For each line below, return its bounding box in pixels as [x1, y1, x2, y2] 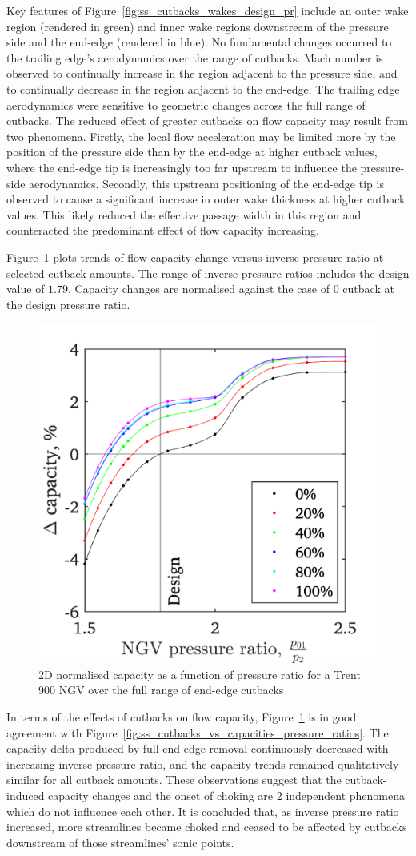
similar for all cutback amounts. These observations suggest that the [6, 771, 342, 788]
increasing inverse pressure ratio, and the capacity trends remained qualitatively [6, 755, 399, 772]
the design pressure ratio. [6, 295, 130, 312]
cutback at [342, 280, 394, 297]
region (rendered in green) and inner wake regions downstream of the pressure [6, 18, 389, 34]
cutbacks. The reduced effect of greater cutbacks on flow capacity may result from [6, 112, 409, 129]
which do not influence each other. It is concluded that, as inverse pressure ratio [6, 802, 399, 819]
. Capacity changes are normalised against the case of [68, 280, 330, 297]
